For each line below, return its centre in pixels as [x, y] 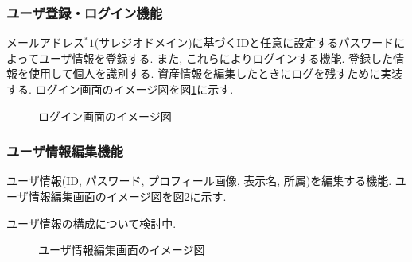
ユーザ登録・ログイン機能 [84, 12]
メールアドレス [45, 42]
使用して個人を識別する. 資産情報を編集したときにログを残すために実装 [216, 73]
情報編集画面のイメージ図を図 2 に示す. [127, 196]
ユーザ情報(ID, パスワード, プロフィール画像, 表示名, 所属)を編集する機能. [199, 181]
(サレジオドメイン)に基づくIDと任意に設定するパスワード [244, 42]
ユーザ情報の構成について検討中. [91, 223]
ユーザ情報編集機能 [65, 151]
